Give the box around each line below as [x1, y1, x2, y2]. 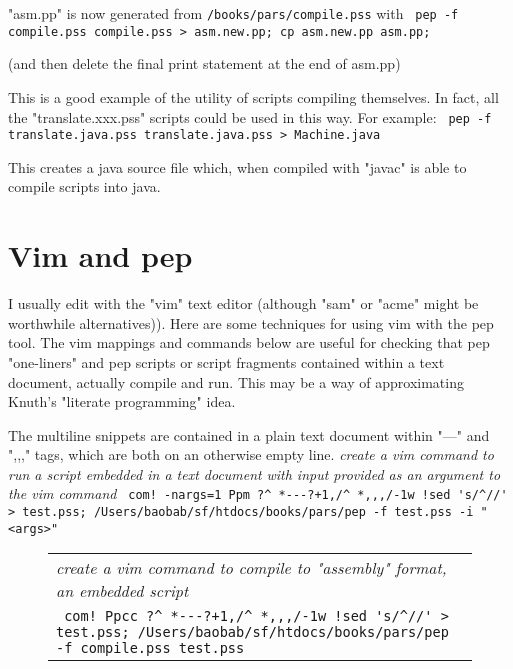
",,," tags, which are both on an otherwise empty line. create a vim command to [8, 444, 494, 465]
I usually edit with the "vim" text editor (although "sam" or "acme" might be [8, 293, 479, 314]
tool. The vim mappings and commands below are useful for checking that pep [8, 332, 490, 353]
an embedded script [56, 579, 189, 603]
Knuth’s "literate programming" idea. [8, 391, 236, 412]
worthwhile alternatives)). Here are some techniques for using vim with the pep [8, 312, 494, 333]
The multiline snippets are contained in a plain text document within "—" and [8, 424, 490, 445]
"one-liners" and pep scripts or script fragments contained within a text [8, 351, 445, 372]
